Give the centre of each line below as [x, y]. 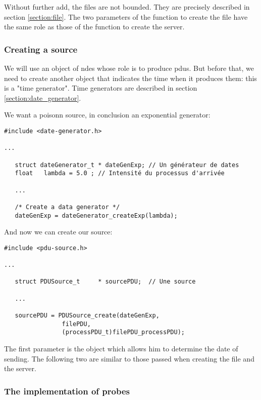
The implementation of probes [67, 391]
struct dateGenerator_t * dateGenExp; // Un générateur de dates [127, 165]
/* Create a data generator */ [67, 207]
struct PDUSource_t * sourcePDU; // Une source [105, 282]
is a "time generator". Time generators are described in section [101, 88]
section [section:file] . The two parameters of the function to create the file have [126, 16]
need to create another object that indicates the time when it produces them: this [130, 78]
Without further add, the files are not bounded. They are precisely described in [127, 7]
